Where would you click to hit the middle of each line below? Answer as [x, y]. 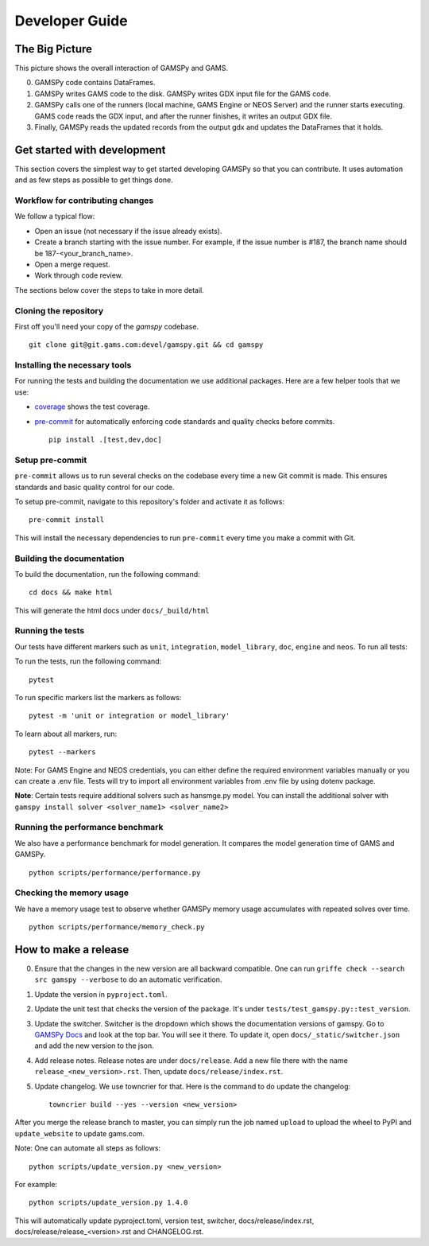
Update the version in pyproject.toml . [101, 994]
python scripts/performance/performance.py [115, 872]
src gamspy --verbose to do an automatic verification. [128, 979]
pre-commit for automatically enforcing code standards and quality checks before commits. [185, 421]
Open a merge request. [72, 265]
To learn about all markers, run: [66, 734]
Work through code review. [79, 275]
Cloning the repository [59, 310]
